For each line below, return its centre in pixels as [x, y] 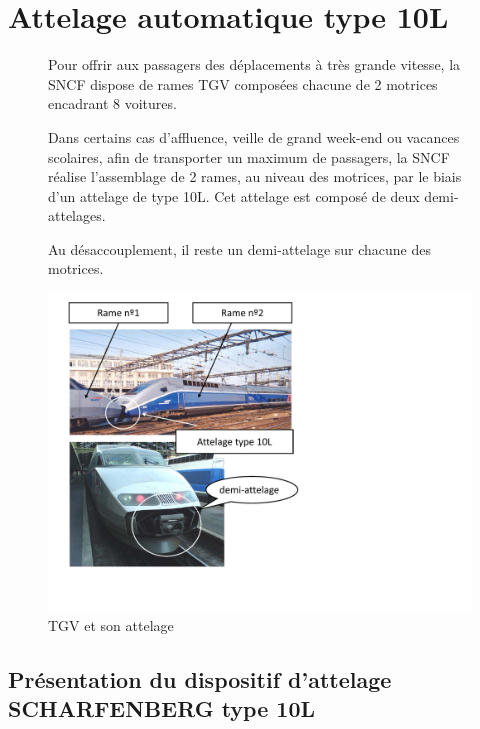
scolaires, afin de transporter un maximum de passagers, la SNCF [249, 156]
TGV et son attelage [111, 624]
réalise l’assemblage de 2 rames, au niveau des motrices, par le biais [255, 176]
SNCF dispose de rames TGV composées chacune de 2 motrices [243, 83]
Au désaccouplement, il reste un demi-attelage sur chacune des [239, 248]
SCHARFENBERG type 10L [161, 708]
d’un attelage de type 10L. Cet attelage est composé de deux [234, 195]
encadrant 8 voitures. [112, 103]
